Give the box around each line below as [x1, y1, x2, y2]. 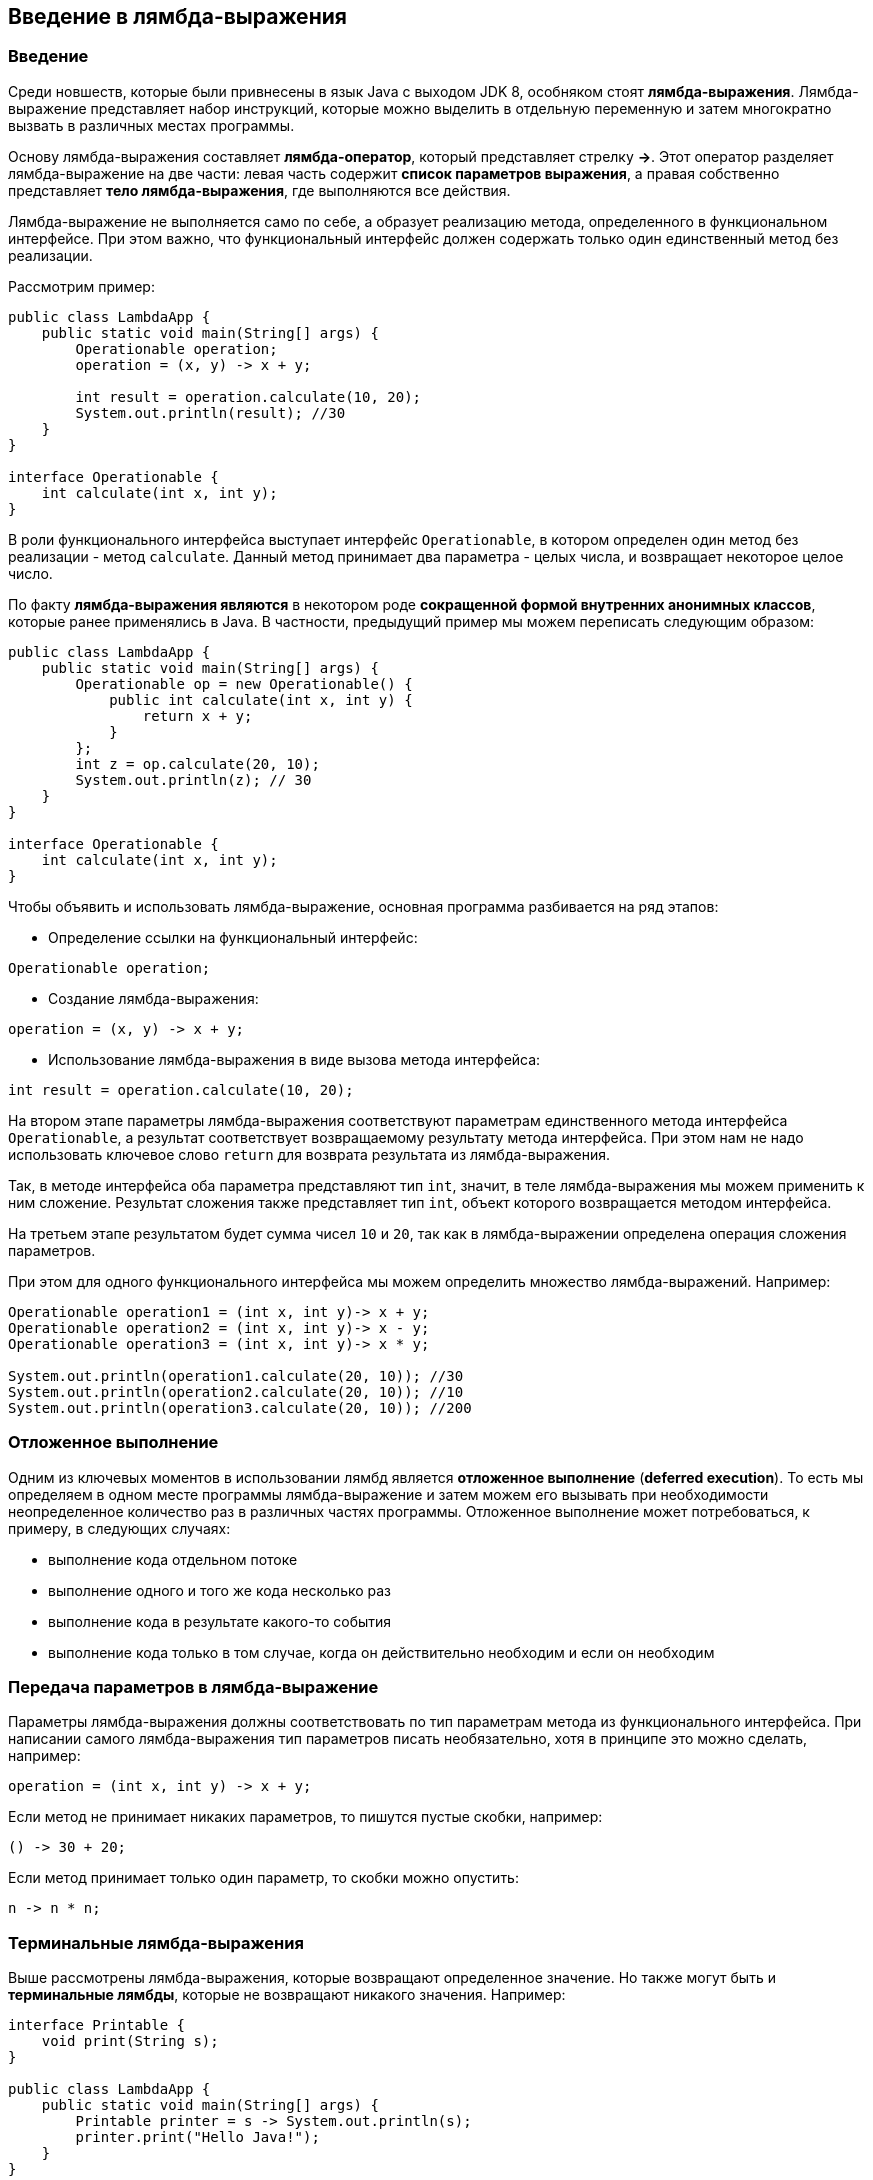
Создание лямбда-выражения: [48, 989, 259, 1007]
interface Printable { [8, 2017, 186, 2034]
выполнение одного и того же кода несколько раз [48, 1581, 392, 1599]
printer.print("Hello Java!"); [75, 2129, 320, 2146]
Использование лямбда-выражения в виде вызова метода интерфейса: [48, 1050, 541, 1068]
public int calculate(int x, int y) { [109, 691, 413, 708]
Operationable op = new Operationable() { [75, 675, 413, 692]
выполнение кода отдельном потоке [48, 1550, 298, 1568]
